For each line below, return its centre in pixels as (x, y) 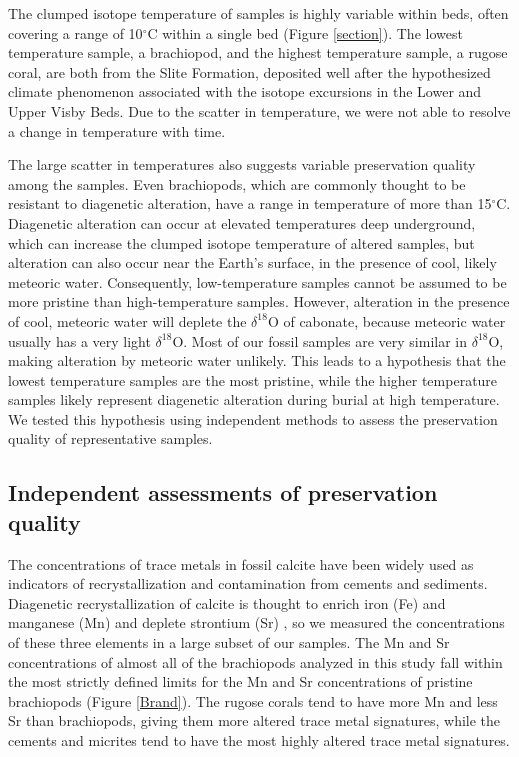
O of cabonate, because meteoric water (386, 320)
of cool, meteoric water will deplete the (127, 320)
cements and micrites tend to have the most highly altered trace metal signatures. (259, 740)
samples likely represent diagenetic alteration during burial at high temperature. (254, 399)
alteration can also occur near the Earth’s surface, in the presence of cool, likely (252, 262)
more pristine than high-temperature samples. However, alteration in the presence (259, 301)
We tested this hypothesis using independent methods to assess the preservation (253, 418)
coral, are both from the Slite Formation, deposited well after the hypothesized (249, 71)
